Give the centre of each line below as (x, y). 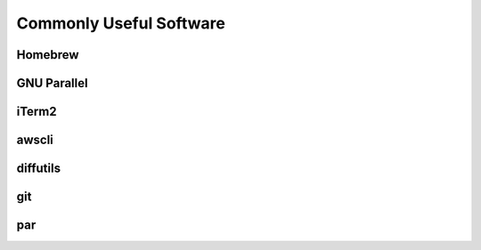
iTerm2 (37, 112)
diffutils (39, 169)
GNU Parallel (52, 83)
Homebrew (48, 55)
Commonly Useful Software (121, 23)
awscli (35, 140)
